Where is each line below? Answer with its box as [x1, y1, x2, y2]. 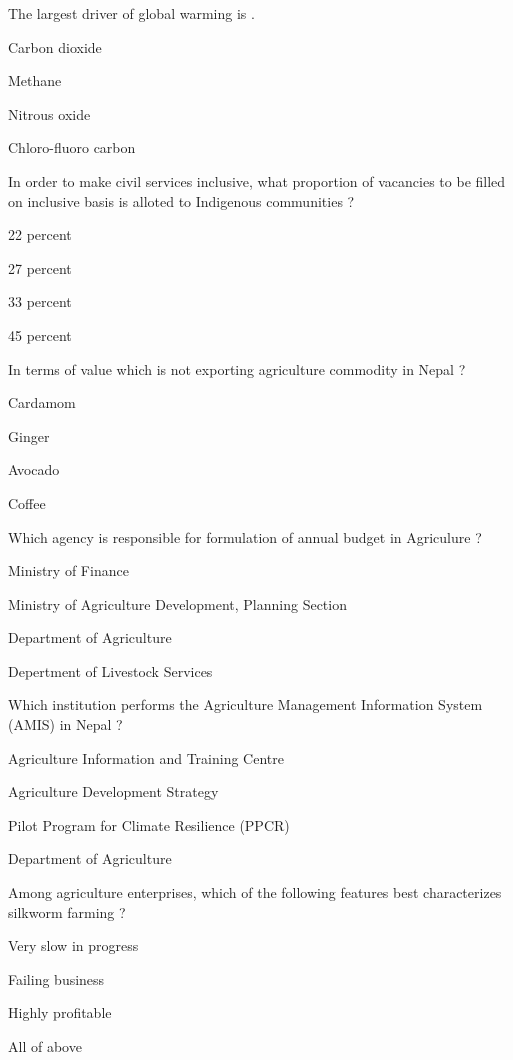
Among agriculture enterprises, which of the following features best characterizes [8, 882, 502, 903]
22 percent [8, 224, 72, 245]
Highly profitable [8, 1002, 112, 1023]
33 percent [8, 291, 72, 312]
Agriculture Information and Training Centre [8, 747, 284, 768]
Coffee [8, 492, 46, 513]
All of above [8, 1036, 82, 1056]
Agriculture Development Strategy [8, 781, 219, 802]
